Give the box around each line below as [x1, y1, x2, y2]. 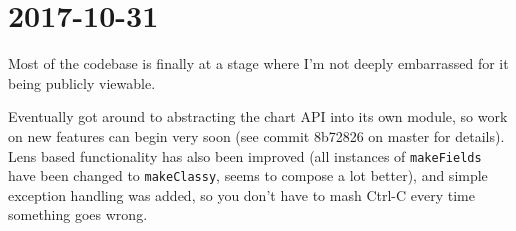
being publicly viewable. [8, 72, 156, 93]
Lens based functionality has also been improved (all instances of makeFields [8, 145, 482, 166]
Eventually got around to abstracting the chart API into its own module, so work [8, 106, 508, 127]
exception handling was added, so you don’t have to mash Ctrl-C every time [8, 184, 475, 205]
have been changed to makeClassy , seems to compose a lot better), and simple [8, 165, 488, 186]
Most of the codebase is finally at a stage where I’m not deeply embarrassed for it [8, 53, 509, 74]
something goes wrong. [8, 204, 148, 225]
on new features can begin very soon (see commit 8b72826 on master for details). [8, 125, 505, 146]
